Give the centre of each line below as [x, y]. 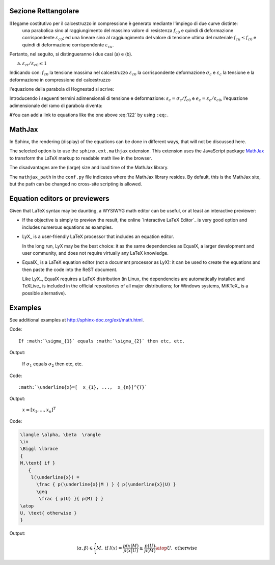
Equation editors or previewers [59, 198]
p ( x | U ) [131, 551]
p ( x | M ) [131, 546]
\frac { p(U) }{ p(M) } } [71, 499]
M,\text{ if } [38, 463]
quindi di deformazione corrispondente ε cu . [68, 45]
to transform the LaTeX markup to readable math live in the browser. [81, 158]
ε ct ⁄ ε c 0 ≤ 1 [34, 64]
